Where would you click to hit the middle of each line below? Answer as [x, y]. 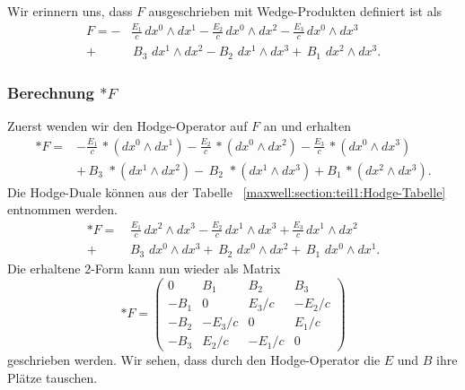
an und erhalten [307, 125]
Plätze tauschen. [53, 377]
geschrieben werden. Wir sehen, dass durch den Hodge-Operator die [194, 360]
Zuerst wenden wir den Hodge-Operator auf [127, 125]
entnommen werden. [62, 209]
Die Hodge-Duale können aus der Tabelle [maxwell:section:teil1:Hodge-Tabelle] [227, 191]
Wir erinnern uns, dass [70, 11]
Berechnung [51, 92]
